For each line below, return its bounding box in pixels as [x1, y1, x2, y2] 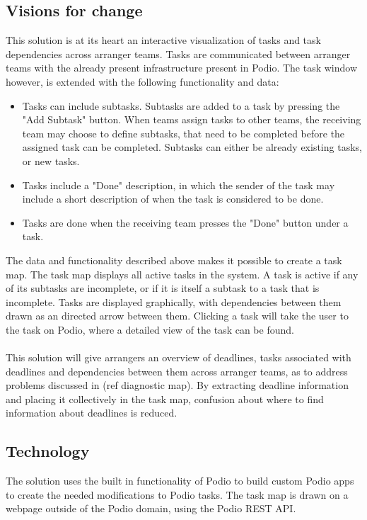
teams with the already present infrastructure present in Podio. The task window [6, 60, 358, 75]
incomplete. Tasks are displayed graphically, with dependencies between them [6, 294, 342, 309]
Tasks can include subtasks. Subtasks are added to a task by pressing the [22, 98, 340, 113]
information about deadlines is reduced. [6, 405, 177, 420]
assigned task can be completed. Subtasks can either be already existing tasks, [22, 140, 362, 154]
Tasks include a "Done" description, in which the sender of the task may [22, 177, 335, 192]
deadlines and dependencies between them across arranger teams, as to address [6, 363, 348, 378]
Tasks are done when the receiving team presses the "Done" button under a [22, 215, 349, 230]
